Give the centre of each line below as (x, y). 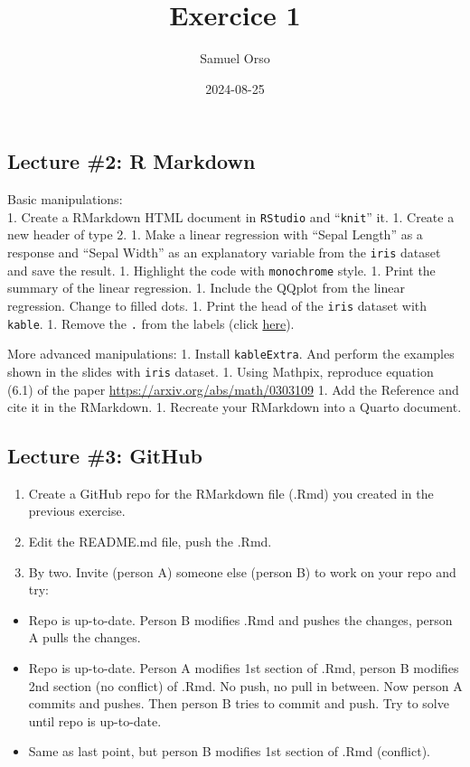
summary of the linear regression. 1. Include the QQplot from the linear (206, 288)
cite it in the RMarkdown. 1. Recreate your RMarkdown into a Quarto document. (235, 407)
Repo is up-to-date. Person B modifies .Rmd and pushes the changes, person (240, 619)
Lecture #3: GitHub (105, 456)
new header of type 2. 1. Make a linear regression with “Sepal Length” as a (215, 234)
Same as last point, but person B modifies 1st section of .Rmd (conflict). (230, 751)
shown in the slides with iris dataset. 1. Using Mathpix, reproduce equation (221, 371)
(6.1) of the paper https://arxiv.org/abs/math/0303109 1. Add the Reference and (233, 389)
